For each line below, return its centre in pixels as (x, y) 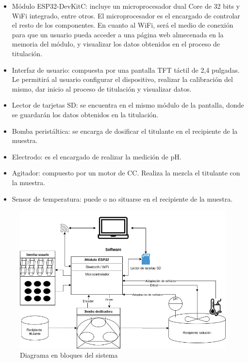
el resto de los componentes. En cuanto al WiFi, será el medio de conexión (123, 25)
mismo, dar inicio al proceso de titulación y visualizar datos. (102, 88)
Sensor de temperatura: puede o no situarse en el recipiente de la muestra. (122, 198)
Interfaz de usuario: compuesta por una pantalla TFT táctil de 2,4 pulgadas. (126, 70)
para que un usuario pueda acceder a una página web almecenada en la (118, 34)
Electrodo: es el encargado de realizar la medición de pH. (97, 156)
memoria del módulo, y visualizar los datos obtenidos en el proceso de (116, 44)
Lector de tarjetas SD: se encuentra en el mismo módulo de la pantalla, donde (128, 105)
